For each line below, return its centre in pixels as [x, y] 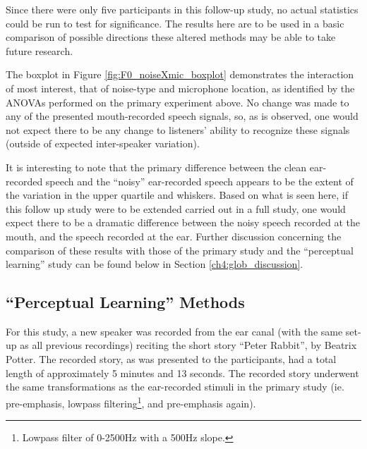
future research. [40, 50]
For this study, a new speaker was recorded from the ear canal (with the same [174, 331]
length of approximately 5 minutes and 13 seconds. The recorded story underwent [182, 373]
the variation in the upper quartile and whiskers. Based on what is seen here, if [177, 195]
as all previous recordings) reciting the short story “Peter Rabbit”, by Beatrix [188, 345]
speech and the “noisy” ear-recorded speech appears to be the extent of [199, 181]
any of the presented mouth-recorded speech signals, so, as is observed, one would [182, 116]
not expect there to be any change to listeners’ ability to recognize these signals [178, 129]
